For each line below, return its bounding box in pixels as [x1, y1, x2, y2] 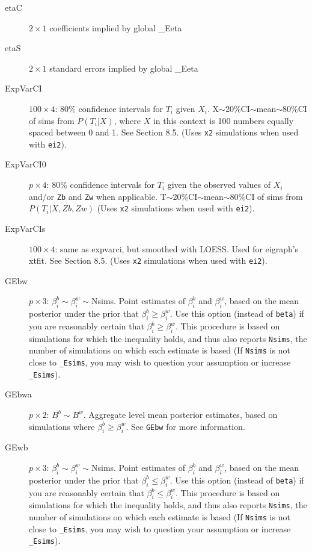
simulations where [29, 420, 95, 432]
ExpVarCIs [5, 222, 46, 234]
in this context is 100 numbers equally [153, 114, 294, 126]
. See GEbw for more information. [126, 420, 245, 432]
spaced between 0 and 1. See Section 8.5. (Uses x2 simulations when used [29, 126, 299, 139]
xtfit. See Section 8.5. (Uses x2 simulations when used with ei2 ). [29, 254, 268, 267]
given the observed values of [167, 178, 271, 191]
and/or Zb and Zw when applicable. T [29, 190, 167, 202]
